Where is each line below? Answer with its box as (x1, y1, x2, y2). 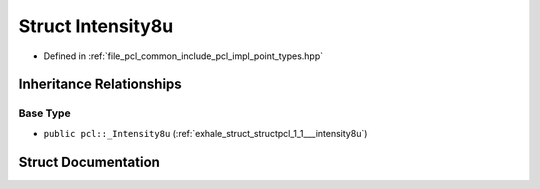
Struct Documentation (18, 153, 160, 170)
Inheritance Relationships (18, 76, 182, 93)
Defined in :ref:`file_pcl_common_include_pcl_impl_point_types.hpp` (43, 50, 324, 62)
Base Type (18, 106, 71, 120)
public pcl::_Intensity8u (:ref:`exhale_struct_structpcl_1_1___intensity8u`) (43, 127, 368, 139)
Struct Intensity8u (18, 15, 174, 37)
